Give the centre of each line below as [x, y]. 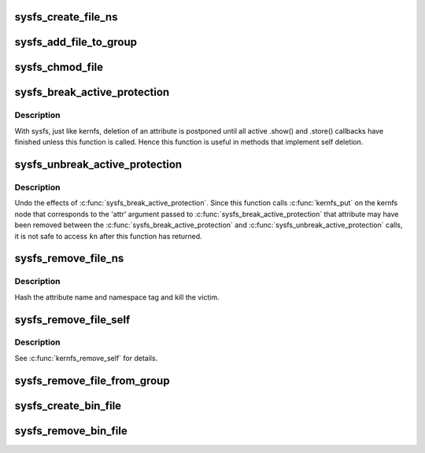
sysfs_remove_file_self [72, 320]
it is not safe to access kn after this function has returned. [108, 236]
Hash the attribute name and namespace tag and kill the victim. [117, 297]
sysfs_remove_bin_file [71, 431]
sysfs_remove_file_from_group [92, 380]
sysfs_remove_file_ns [69, 258]
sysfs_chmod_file [59, 67]
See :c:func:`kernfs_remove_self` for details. [86, 358]
